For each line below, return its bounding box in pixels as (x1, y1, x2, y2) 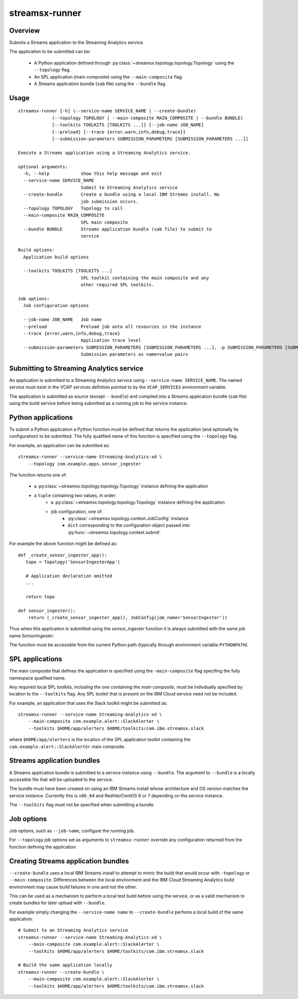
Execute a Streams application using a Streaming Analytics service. (18, 150, 191, 155)
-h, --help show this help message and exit (23, 170, 162, 176)
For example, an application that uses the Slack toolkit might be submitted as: (9, 700, 168, 706)
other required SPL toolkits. (80, 282, 154, 288)
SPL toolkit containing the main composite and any (80, 275, 210, 281)
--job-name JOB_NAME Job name (23, 317, 102, 322)
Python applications (9, 413, 73, 422)
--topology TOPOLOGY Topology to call (23, 205, 123, 211)
